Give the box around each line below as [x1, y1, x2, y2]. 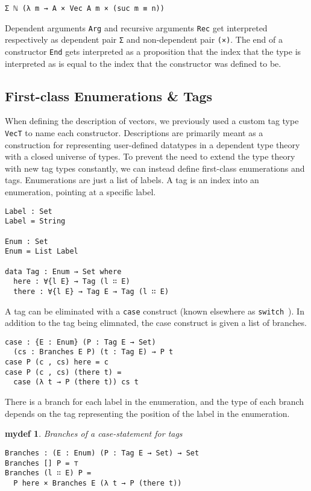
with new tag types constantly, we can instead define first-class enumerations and [5, 161, 305, 174]
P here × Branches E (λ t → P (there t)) [13, 478, 182, 487]
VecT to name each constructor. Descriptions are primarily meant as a [5, 127, 263, 139]
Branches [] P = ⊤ [5, 458, 78, 468]
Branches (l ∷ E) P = [5, 469, 92, 478]
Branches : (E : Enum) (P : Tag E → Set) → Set [5, 448, 199, 457]
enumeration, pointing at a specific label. [5, 186, 156, 198]
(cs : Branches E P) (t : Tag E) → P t [13, 348, 174, 357]
